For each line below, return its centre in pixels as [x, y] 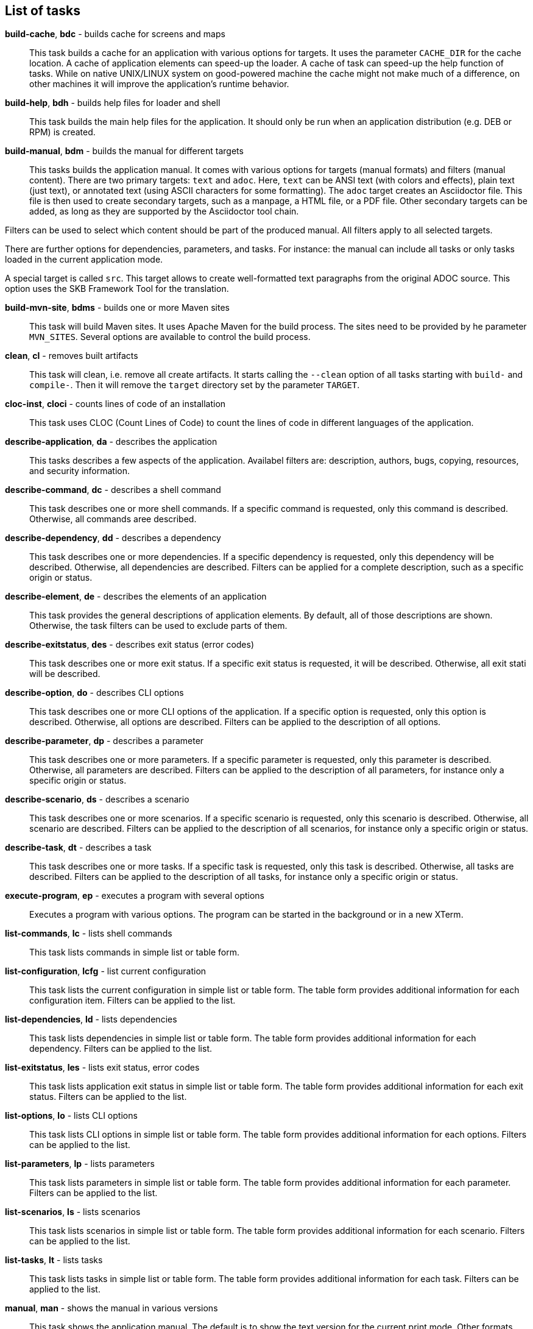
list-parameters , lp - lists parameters [80, 1164]
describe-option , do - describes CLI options [94, 693]
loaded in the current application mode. [84, 260]
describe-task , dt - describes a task [78, 848]
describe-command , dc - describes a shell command [113, 490]
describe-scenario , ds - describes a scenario [97, 799]
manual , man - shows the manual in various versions [111, 1308]
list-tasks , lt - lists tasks [54, 1260]
